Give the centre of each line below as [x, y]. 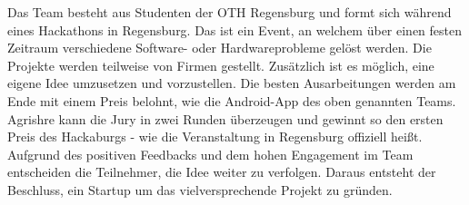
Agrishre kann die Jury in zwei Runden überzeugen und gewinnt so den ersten [225, 118]
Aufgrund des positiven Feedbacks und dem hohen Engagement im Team [210, 154]
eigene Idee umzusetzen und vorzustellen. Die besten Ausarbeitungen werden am [232, 83]
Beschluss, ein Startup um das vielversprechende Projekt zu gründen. [200, 189]
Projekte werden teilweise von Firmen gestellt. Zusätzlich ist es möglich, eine [221, 65]
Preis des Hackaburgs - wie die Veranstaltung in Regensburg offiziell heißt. [215, 137]
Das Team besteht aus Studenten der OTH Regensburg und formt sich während [230, 12]
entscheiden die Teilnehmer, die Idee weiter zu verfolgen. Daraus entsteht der [222, 172]
